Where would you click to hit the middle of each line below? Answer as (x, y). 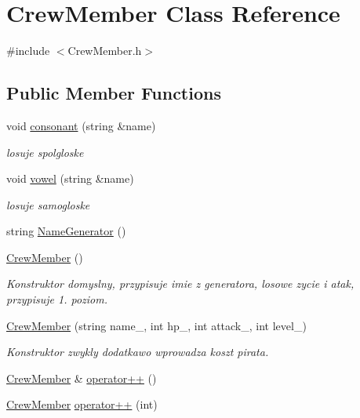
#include (28, 51)
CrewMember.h (105, 51)
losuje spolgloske (45, 152)
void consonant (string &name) (81, 125)
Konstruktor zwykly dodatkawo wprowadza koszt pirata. (138, 352)
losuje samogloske (48, 204)
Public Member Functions (114, 93)
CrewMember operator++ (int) (82, 404)
